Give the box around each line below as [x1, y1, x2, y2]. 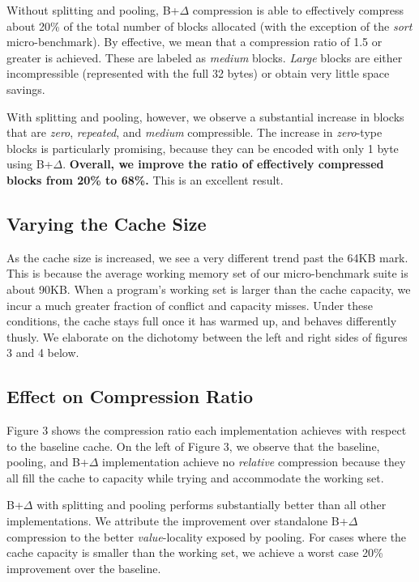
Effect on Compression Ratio [6, 384, 254, 409]
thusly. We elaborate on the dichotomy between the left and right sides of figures [6, 328, 408, 345]
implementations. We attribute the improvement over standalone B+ [6, 512, 348, 529]
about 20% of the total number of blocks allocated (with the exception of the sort [6, 17, 413, 34]
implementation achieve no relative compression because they [102, 453, 406, 470]
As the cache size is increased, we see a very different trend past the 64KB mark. [6, 249, 408, 266]
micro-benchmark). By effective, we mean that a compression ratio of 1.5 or [6, 33, 383, 50]
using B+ [6, 155, 53, 172]
